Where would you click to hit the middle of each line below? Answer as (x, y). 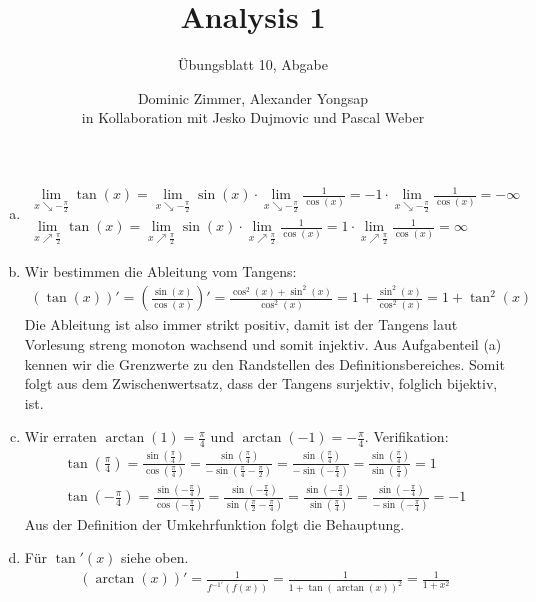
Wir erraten (60, 436)
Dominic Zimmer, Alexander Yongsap (253, 97)
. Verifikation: (406, 436)
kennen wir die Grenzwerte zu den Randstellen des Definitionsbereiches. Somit (264, 363)
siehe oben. (155, 557)
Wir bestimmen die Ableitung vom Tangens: (160, 270)
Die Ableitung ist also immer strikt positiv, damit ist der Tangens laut (241, 324)
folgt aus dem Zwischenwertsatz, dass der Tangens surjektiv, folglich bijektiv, (261, 383)
